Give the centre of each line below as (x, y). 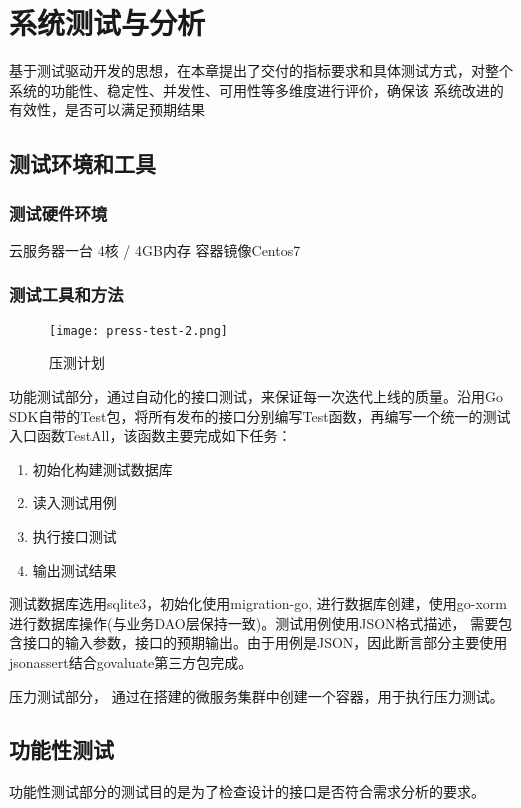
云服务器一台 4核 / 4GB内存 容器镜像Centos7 (155, 249)
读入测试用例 (74, 502)
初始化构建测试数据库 (102, 468)
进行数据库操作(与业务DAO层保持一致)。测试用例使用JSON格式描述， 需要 (254, 622)
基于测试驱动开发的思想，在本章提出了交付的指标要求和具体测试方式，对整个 (261, 70)
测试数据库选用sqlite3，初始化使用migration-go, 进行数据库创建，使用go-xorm (258, 603)
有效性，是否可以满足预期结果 (107, 109)
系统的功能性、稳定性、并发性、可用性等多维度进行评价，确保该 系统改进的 (256, 89)
